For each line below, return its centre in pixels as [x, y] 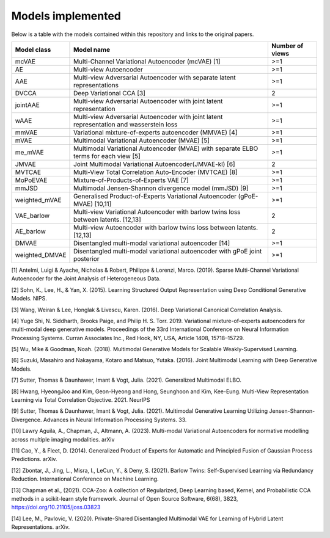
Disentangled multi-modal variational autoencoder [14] [152, 243]
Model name [92, 49]
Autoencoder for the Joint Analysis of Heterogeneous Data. [86, 278]
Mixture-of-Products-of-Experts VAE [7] [131, 180]
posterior [87, 258]
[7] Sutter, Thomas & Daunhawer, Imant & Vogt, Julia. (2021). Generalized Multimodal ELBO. [126, 380]
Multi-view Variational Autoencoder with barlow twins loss [157, 212]
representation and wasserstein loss [126, 124]
